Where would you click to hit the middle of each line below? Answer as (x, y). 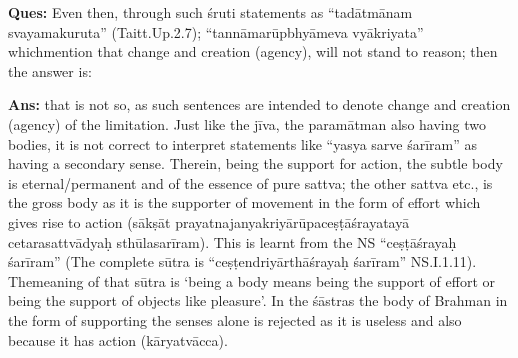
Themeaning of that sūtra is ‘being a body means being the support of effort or (251, 280)
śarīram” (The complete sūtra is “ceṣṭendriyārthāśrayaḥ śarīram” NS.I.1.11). (242, 261)
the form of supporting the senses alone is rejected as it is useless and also (235, 319)
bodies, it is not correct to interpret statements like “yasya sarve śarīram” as (243, 143)
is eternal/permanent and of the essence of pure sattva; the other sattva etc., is (250, 182)
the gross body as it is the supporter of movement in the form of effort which (244, 202)
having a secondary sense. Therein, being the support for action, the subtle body (255, 163)
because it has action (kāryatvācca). (118, 339)
